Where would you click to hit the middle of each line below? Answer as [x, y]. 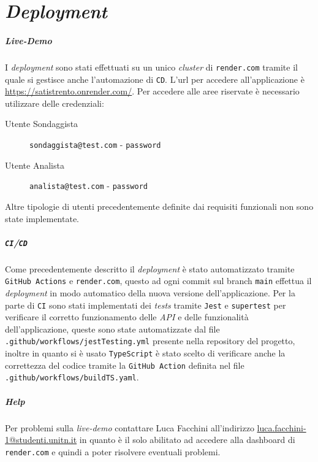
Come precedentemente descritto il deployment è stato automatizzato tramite [150, 268]
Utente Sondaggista [42, 124]
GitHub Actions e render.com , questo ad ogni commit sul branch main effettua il [158, 281]
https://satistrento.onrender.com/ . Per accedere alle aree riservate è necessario [152, 91]
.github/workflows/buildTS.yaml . [72, 377]
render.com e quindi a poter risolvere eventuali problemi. [113, 451]
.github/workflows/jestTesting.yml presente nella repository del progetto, [150, 341]
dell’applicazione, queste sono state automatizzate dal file [112, 329]
